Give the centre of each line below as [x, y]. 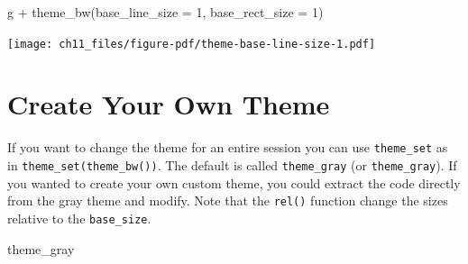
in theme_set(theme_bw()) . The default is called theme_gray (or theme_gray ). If [232, 165]
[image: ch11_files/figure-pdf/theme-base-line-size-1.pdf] [192, 44]
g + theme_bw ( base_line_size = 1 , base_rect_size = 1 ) [165, 12]
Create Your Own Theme [169, 104]
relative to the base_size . [79, 218]
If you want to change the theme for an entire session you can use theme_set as [228, 147]
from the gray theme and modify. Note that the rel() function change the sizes [228, 200]
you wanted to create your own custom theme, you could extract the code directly [234, 182]
